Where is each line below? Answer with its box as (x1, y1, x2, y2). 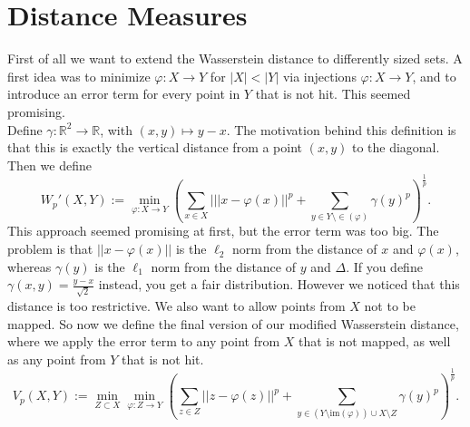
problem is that (7, 239, 93, 258)
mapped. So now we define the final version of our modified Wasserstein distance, (7, 314, 459, 333)
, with (100, 120, 132, 139)
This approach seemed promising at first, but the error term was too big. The (7, 221, 439, 240)
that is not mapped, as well (298, 332, 451, 351)
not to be (364, 296, 416, 315)
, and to (412, 66, 456, 85)
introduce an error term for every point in (7, 84, 240, 103)
